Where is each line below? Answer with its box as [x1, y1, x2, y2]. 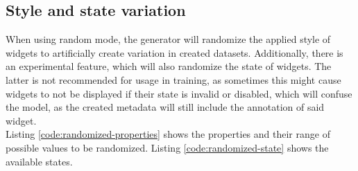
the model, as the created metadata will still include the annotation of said [6, 100, 325, 114]
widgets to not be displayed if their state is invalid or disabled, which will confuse [6, 86, 352, 100]
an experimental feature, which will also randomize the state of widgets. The [6, 59, 332, 73]
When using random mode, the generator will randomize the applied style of [6, 32, 331, 46]
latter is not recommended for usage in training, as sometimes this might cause [6, 72, 341, 87]
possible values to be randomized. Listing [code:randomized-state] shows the [6, 140, 329, 154]
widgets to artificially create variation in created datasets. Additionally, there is [6, 45, 343, 60]
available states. [6, 154, 73, 168]
